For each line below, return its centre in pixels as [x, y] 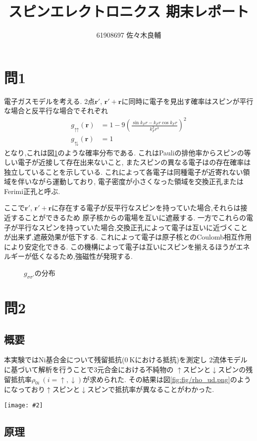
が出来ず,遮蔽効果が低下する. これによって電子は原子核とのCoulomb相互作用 [128, 237]
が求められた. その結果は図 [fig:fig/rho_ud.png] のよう [167, 379]
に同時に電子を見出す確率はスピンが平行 [187, 101]
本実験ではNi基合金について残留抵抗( [64, 360]
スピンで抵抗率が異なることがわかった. [151, 389]
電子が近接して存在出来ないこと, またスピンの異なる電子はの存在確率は [134, 162]
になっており [25, 389]
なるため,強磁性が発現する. [89, 256]
